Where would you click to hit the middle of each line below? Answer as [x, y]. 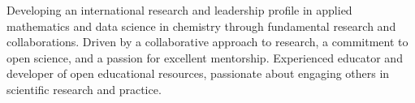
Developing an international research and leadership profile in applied [179, 10]
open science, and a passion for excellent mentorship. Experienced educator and [205, 57]
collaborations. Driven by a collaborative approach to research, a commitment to [207, 42]
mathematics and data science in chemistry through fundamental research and [201, 26]
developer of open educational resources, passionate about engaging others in [198, 73]
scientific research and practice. [84, 89]
